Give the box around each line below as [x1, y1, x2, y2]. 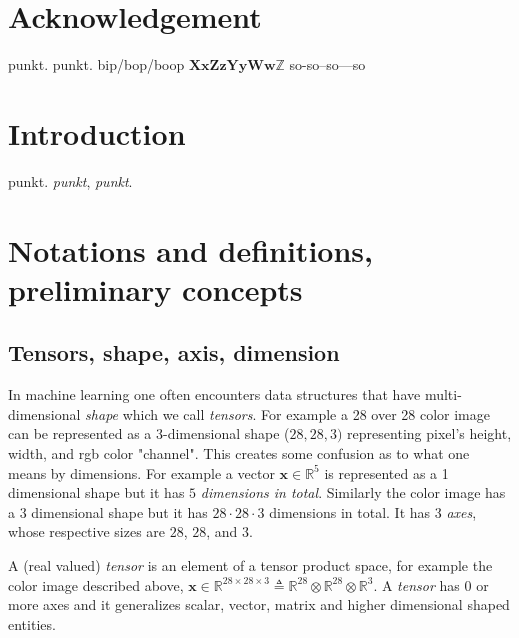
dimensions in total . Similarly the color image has [200, 482, 506, 503]
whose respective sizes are [8, 521, 166, 542]
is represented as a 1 [324, 462, 449, 483]
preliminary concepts [8, 268, 303, 309]
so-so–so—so [289, 54, 366, 75]
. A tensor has [373, 574, 460, 595]
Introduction [8, 112, 186, 153]
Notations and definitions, [8, 229, 373, 270]
